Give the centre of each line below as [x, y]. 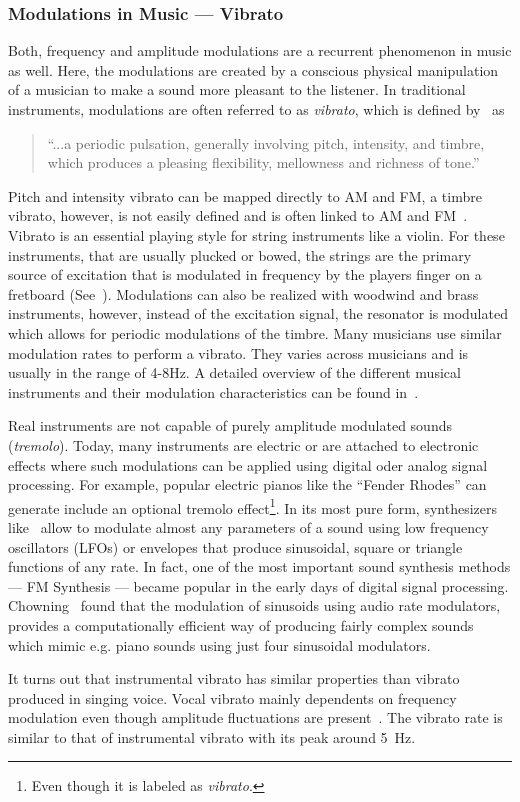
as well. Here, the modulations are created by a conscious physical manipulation [253, 69]
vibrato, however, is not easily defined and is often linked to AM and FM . [238, 215]
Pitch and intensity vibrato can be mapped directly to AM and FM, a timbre [245, 195]
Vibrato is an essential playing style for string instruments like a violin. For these [256, 234]
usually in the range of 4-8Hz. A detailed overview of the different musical [234, 372]
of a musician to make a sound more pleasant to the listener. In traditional [237, 89]
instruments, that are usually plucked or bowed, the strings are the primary [240, 254]
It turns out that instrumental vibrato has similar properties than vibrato [234, 678]
